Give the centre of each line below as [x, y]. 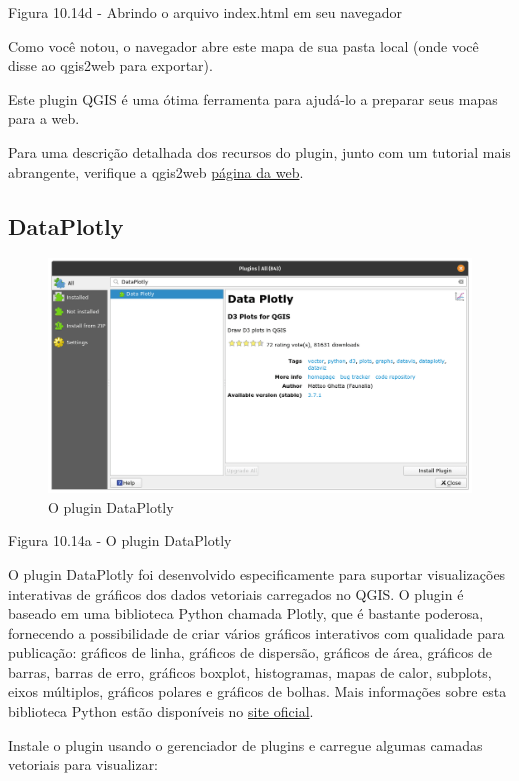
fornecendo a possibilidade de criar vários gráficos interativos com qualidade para [256, 632]
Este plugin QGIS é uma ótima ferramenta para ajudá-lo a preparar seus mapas [253, 98]
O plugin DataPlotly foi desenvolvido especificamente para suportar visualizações [257, 573]
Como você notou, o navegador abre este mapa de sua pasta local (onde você [243, 45]
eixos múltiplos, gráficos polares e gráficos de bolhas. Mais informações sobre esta [257, 691]
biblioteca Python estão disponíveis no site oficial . [161, 711]
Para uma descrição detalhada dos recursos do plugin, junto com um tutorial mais [259, 151]
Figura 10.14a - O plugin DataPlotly [120, 540]
